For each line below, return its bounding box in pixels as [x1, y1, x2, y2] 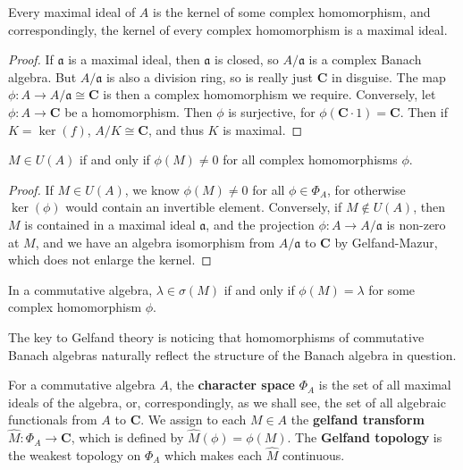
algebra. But [8, 67, 77, 86]
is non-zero [386, 214, 446, 233]
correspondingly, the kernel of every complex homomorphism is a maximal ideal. [8, 20, 448, 38]
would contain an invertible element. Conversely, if [65, 197, 342, 216]
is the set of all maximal [318, 375, 451, 394]
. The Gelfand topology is [287, 428, 442, 447]
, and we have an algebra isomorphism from [35, 232, 275, 251]
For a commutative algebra [8, 375, 156, 394]
